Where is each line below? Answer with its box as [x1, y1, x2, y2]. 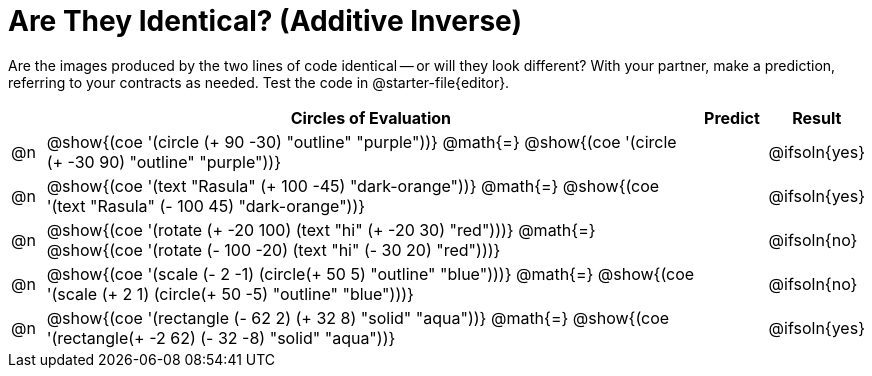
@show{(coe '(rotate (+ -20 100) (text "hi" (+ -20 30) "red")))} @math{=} [46, 219, 596, 240]
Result [792, 107, 842, 128]
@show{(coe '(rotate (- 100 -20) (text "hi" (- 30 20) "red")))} [46, 239, 501, 260]
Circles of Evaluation [290, 107, 452, 128]
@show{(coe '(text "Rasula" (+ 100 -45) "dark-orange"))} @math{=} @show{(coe [46, 175, 660, 196]
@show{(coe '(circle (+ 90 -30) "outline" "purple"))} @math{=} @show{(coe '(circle [46, 131, 677, 152]
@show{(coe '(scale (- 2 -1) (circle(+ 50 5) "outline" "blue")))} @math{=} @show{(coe [46, 263, 695, 284]
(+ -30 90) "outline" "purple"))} [46, 151, 282, 172]
